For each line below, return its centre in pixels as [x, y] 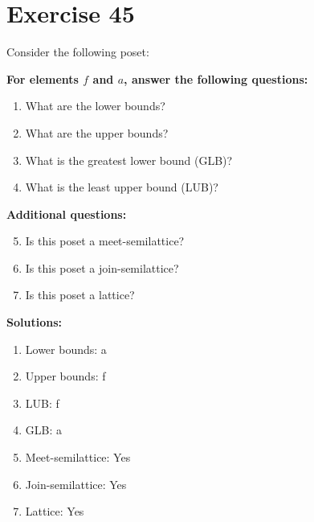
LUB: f [42, 403]
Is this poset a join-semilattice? [102, 267]
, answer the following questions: [216, 78]
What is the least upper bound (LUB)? [122, 187]
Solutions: [34, 322]
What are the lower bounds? [95, 106]
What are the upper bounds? [97, 132]
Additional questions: [67, 214]
